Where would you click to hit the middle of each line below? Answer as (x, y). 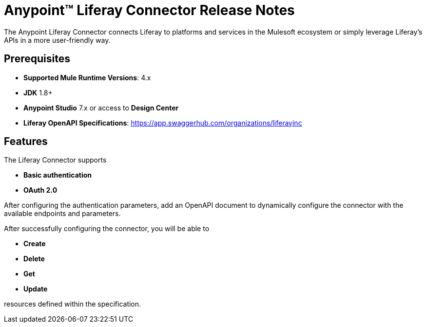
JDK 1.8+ (38, 92)
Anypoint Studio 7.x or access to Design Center (101, 108)
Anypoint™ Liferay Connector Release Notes (149, 10)
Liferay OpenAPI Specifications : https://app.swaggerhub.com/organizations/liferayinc (163, 123)
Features (26, 142)
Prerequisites (37, 59)
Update (36, 289)
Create (35, 244)
